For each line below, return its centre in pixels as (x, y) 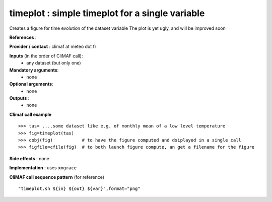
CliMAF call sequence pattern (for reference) (57, 177)
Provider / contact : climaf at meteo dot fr (53, 47)
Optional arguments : (31, 84)
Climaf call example (30, 114)
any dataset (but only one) (54, 63)
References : (23, 37)
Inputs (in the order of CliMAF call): (46, 56)
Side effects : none (29, 158)
